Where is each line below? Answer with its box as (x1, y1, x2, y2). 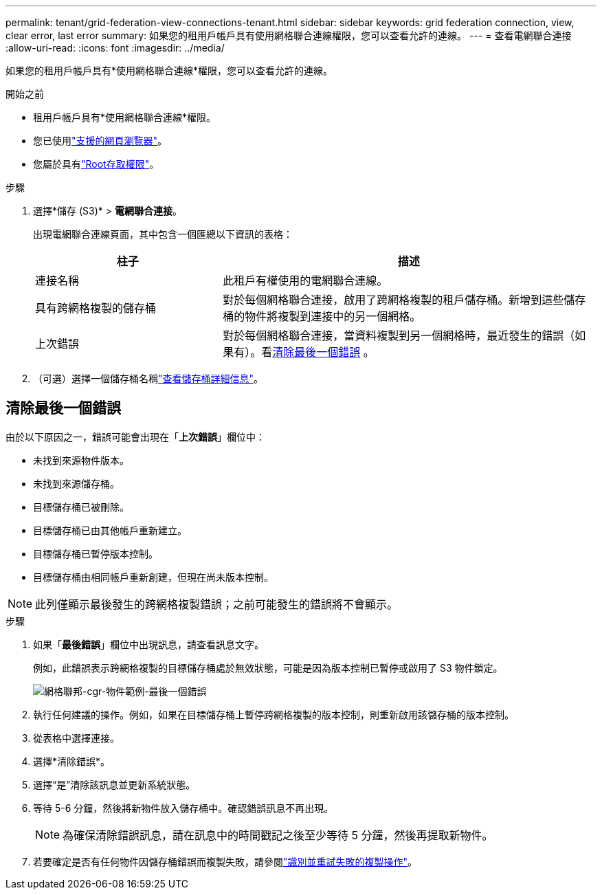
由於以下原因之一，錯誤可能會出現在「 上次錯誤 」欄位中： (5, 430, 265, 443)
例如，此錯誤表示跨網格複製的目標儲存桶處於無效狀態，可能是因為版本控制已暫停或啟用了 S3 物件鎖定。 (33, 661, 503, 674)
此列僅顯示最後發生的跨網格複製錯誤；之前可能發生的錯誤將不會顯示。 (35, 597, 399, 611)
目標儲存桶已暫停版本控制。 (33, 547, 158, 560)
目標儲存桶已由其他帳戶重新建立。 (33, 524, 187, 536)
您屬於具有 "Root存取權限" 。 (33, 158, 159, 170)
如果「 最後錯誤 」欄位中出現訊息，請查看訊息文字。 (33, 638, 264, 650)
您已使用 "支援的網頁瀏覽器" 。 (33, 135, 168, 146)
